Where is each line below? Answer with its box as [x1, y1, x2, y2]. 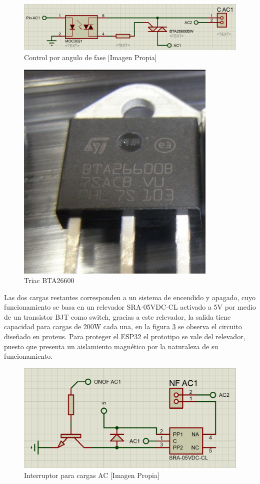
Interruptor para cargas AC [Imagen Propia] [24, 469, 159, 480]
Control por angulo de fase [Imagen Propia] [24, 52, 157, 62]
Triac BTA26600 [24, 275, 74, 286]
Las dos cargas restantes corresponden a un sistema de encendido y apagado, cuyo [4, 292, 255, 302]
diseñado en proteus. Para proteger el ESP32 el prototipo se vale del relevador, [4, 331, 245, 342]
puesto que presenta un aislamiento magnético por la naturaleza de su [4, 341, 218, 351]
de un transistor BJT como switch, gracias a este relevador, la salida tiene [4, 311, 231, 322]
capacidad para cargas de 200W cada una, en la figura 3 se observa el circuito [4, 321, 242, 332]
